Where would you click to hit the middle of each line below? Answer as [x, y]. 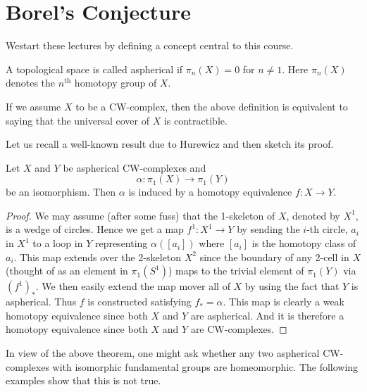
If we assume [33, 106]
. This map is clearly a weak [284, 302]
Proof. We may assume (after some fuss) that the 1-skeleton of [141, 215]
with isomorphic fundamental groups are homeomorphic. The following [205, 366]
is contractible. [195, 120]
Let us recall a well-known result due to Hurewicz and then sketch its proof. [170, 144]
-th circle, [327, 229]
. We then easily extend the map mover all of [133, 286]
